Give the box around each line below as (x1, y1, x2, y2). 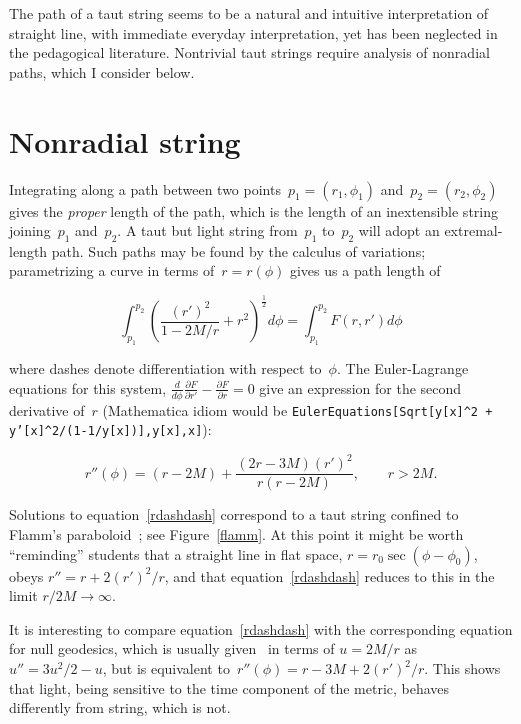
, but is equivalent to (102, 658, 230, 679)
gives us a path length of (289, 260, 441, 281)
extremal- (444, 220, 503, 241)
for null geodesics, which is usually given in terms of (9, 638, 335, 659)
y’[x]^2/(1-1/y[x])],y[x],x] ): (9, 419, 212, 440)
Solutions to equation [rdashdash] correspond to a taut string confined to (9, 504, 459, 525)
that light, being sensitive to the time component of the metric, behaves (9, 677, 450, 698)
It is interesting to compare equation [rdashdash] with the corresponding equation (9, 618, 513, 639)
